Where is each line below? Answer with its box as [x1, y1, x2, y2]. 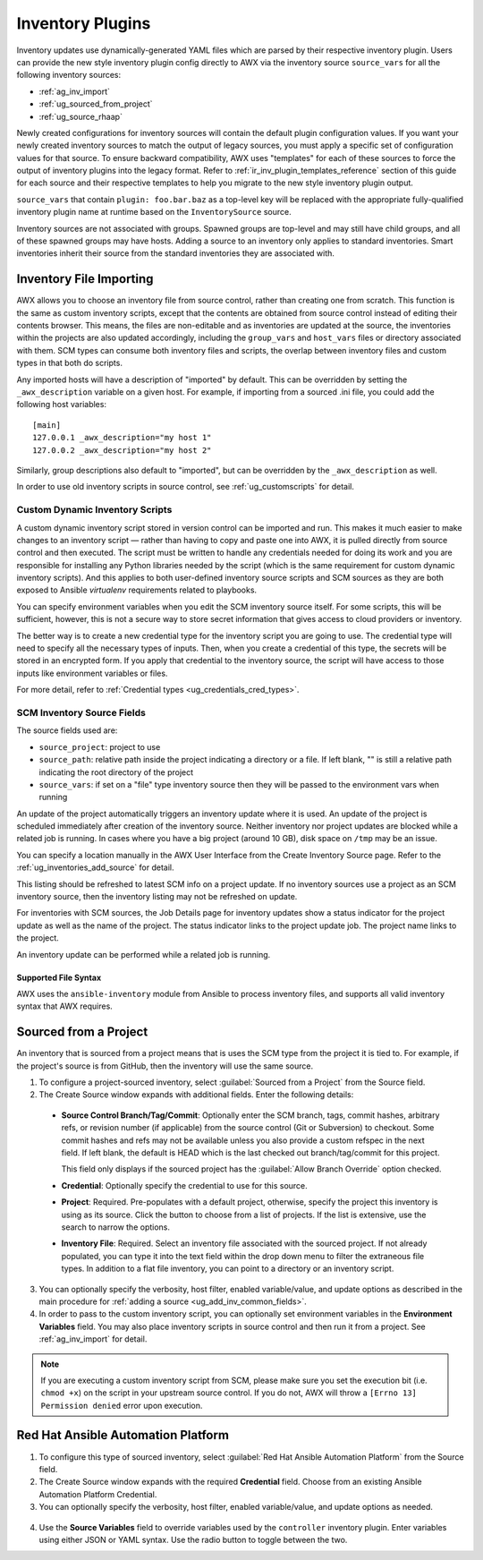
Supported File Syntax [16, 972, 102, 983]
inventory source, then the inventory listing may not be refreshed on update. [16, 891, 298, 902]
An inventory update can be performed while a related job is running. [16, 949, 271, 959]
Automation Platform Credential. [38, 1488, 157, 1499]
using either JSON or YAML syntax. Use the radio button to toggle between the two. [38, 1534, 348, 1545]
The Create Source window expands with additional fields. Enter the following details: [38, 1089, 354, 1100]
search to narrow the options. [61, 1222, 170, 1232]
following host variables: [16, 399, 107, 410]
